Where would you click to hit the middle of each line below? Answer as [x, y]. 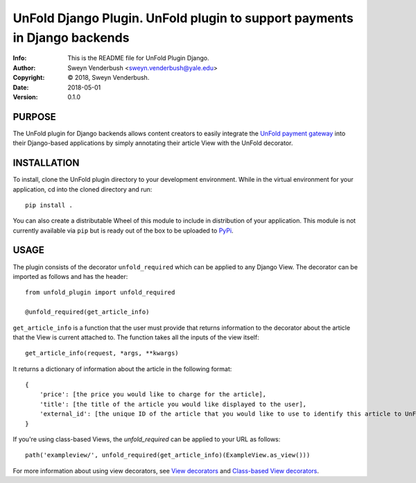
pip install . [49, 205]
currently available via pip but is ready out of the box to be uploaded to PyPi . [123, 230]
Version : [25, 96]
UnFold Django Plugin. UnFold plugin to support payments [183, 18]
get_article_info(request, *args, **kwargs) [102, 353]
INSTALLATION [46, 163]
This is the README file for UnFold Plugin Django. [138, 58]
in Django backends [71, 37]
